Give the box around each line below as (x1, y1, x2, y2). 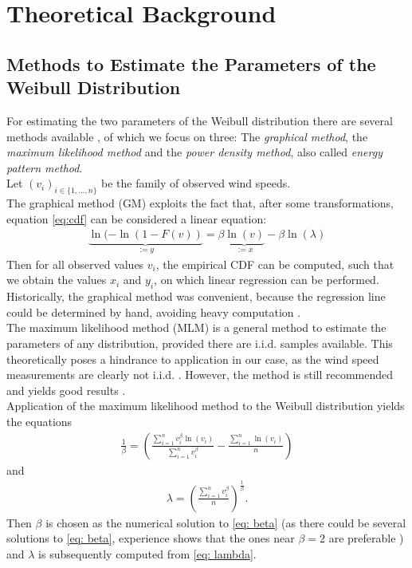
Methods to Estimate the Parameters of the (6, 51, 376, 76)
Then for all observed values (6, 255, 144, 272)
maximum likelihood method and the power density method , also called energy (6, 144, 383, 160)
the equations (6, 412, 73, 429)
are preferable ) (328, 530, 404, 546)
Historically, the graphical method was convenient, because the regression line (6, 288, 386, 305)
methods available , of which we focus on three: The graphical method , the (6, 128, 368, 144)
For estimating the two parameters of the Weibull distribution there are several (6, 112, 393, 128)
